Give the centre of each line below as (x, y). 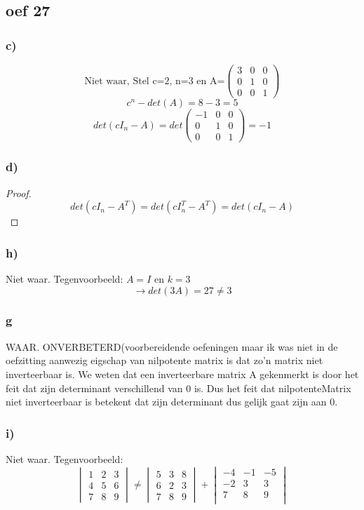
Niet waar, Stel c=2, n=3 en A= (155, 81)
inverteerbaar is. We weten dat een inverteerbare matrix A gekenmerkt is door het (182, 374)
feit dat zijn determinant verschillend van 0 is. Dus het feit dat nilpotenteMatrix (178, 388)
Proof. (19, 193)
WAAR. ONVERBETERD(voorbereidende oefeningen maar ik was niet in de (172, 346)
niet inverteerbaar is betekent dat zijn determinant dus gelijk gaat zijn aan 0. (172, 402)
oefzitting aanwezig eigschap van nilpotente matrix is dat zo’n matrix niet (164, 360)
